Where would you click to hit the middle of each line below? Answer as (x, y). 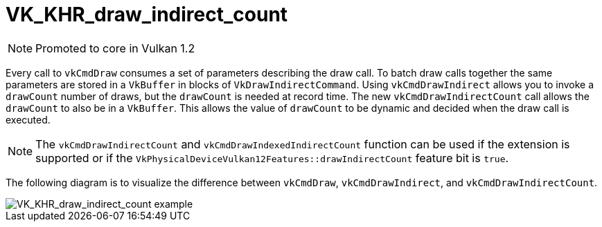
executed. (28, 119)
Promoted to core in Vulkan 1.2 (115, 48)
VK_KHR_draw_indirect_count (147, 14)
